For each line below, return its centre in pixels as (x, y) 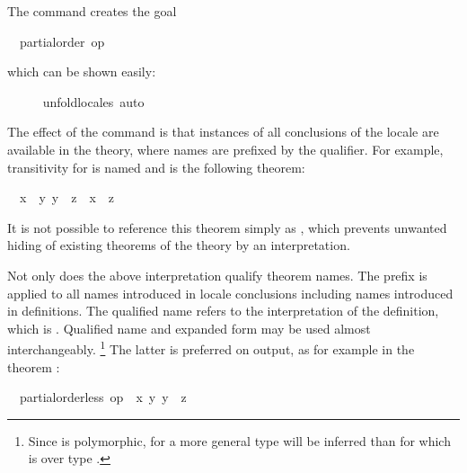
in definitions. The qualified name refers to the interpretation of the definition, (223, 311)
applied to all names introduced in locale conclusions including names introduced (230, 293)
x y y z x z (66, 197)
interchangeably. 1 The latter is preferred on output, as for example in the (211, 348)
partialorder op (62, 41)
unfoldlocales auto (93, 101)
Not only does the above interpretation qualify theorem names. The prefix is (217, 275)
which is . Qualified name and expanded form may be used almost (189, 328)
